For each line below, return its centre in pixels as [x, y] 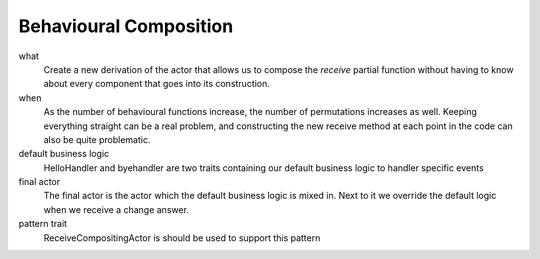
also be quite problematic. [97, 139]
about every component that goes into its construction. [156, 84]
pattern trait [43, 224]
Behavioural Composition [126, 26]
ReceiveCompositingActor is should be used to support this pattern [182, 237]
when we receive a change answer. [116, 209]
